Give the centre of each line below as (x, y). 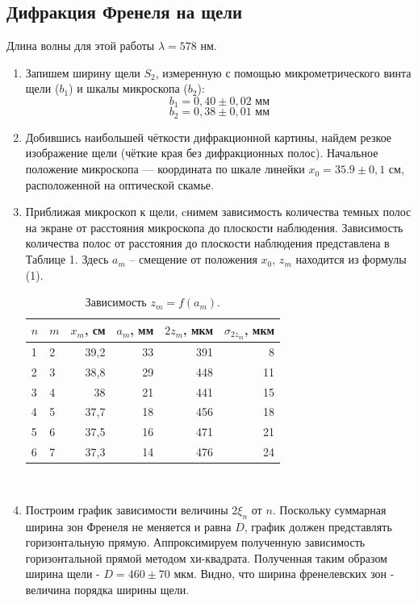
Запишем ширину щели (83, 72)
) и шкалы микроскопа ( (128, 88)
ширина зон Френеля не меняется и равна (128, 526)
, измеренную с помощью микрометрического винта (283, 72)
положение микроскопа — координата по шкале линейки (165, 169)
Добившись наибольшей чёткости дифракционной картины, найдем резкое (209, 137)
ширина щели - (63, 574)
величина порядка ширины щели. (107, 590)
